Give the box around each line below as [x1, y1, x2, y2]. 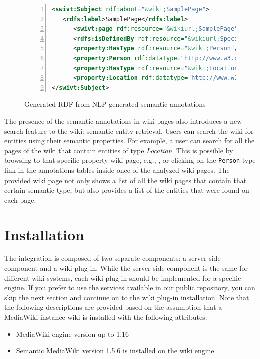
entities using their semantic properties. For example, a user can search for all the [4, 135, 255, 146]
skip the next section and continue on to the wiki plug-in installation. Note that [4, 292, 249, 302]
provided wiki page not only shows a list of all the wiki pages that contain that [4, 174, 247, 185]
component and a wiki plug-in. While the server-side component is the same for [4, 263, 248, 273]
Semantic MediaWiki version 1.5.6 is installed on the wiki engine [16, 345, 214, 356]
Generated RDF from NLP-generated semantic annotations [24, 99, 206, 109]
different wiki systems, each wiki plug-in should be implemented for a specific [4, 272, 241, 283]
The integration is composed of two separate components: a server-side [4, 253, 221, 263]
